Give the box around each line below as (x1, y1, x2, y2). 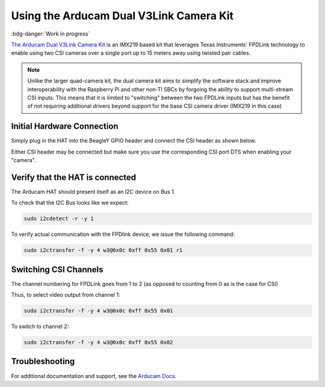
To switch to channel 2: (11, 323, 69, 330)
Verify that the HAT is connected (11, 172, 137, 182)
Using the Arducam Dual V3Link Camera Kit (11, 9, 234, 22)
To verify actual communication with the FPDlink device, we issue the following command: (11, 231, 235, 238)
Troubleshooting (11, 356, 75, 367)
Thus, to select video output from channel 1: (11, 291, 120, 299)
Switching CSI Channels (11, 264, 104, 274)
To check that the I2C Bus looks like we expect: (11, 199, 129, 206)
